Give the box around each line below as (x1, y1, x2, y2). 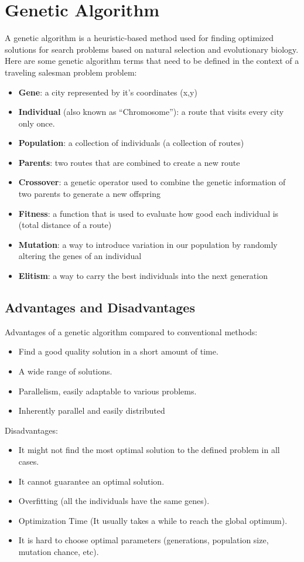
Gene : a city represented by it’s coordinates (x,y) (18, 86, 197, 98)
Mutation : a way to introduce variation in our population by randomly (18, 238, 278, 250)
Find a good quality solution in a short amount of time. (18, 345, 218, 357)
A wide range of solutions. (18, 365, 112, 377)
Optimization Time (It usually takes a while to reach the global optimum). (18, 514, 288, 526)
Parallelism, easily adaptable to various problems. (18, 384, 197, 397)
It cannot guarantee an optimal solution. (18, 475, 165, 487)
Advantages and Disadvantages (5, 298, 195, 316)
